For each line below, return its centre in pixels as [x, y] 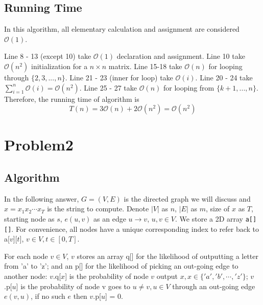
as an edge [110, 218]
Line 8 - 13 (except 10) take [48, 56]
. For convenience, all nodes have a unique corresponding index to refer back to [135, 228]
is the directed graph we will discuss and [187, 198]
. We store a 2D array [209, 218]
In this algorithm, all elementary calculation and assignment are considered [122, 29]
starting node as [29, 218]
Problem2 [39, 145]
